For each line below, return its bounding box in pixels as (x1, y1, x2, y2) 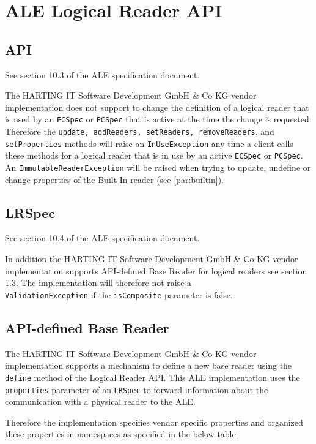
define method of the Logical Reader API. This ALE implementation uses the (5, 371, 300, 383)
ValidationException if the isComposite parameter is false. (5, 288, 233, 301)
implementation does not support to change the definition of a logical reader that (5, 100, 309, 113)
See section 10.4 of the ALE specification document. (5, 231, 200, 244)
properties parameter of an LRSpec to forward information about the (5, 383, 268, 396)
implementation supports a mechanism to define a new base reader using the (5, 359, 292, 372)
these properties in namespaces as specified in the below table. (5, 427, 238, 440)
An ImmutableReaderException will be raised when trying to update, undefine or (5, 160, 311, 173)
